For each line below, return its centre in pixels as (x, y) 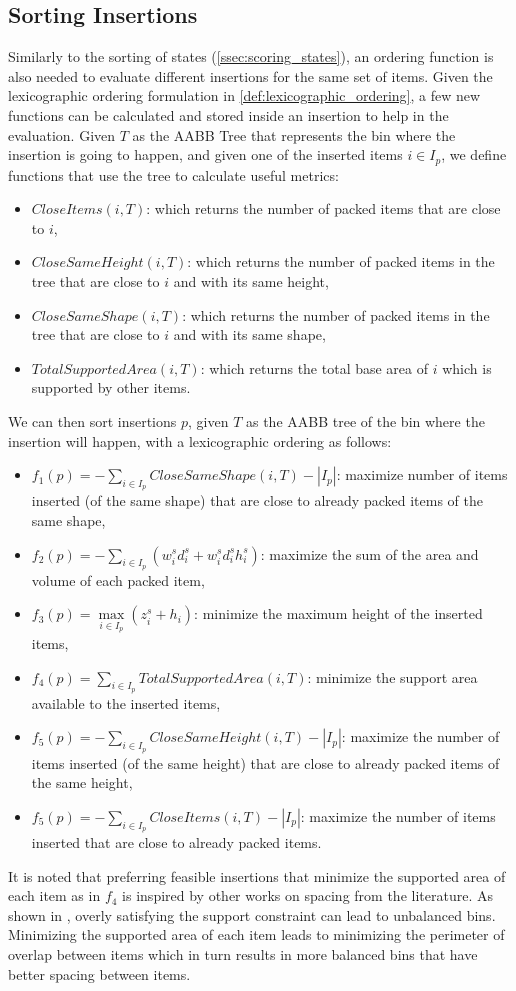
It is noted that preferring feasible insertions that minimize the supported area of (257, 875)
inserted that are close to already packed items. (176, 841)
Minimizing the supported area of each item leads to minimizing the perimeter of (256, 934)
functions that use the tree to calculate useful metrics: (173, 174)
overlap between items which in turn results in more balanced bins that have (243, 953)
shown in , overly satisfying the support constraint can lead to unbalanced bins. (252, 914)
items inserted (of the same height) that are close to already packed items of (265, 762)
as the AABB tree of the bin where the (365, 420)
